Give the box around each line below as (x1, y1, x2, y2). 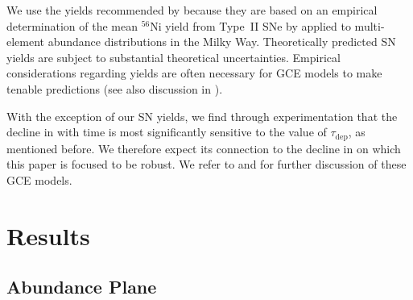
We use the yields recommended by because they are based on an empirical (6, 2, 378, 18)
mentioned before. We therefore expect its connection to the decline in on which (6, 140, 401, 156)
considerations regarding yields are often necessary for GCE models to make (6, 65, 382, 81)
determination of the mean (6, 17, 138, 34)
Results (6, 219, 90, 252)
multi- (354, 17, 385, 34)
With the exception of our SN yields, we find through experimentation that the (6, 107, 398, 124)
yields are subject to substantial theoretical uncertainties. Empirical (6, 48, 341, 65)
